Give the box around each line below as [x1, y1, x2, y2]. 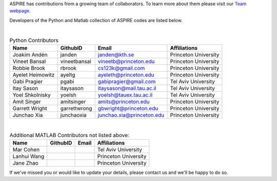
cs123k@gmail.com [97, 64, 145, 72]
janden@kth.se [97, 51, 134, 58]
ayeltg [60, 71, 75, 78]
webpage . [9, 8, 31, 14]
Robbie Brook [12, 64, 46, 72]
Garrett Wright [12, 105, 47, 112]
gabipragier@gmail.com [97, 78, 156, 85]
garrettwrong [60, 105, 92, 112]
